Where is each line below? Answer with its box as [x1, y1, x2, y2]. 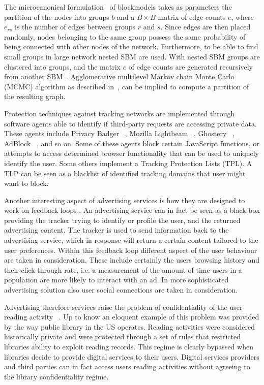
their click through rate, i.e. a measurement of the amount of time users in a [4, 264, 242, 275]
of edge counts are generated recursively [128, 61, 253, 72]
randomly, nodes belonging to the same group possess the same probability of [4, 31, 246, 42]
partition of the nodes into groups [4, 11, 109, 22]
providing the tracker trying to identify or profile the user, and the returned [4, 214, 241, 225]
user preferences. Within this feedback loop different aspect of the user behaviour [4, 244, 257, 255]
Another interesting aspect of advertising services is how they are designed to [4, 195, 245, 205]
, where [231, 11, 254, 22]
